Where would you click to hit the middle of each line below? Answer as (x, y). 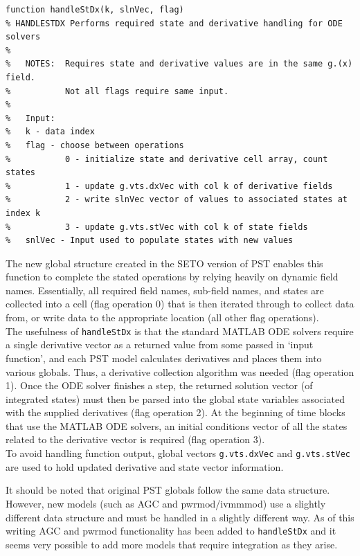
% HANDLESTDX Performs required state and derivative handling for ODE (174, 23)
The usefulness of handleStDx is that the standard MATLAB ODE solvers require (180, 331)
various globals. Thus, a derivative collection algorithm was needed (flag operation (180, 371)
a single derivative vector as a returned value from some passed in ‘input (160, 344)
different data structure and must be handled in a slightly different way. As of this (180, 517)
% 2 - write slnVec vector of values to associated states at (177, 200)
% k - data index (50, 132)
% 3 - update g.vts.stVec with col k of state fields (157, 227)
